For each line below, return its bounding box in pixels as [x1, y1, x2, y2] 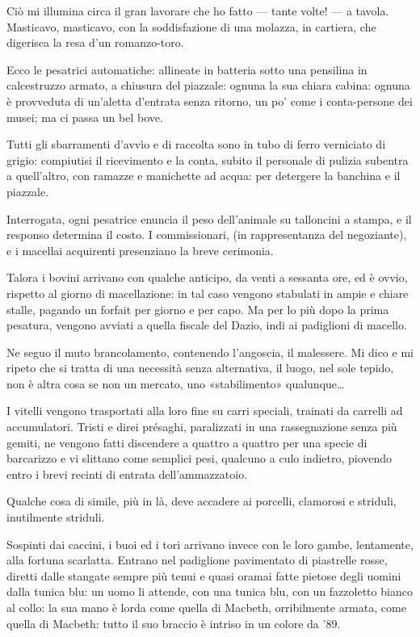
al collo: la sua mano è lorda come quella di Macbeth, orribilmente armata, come [6, 599, 406, 615]
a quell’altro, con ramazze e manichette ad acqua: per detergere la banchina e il [6, 167, 401, 184]
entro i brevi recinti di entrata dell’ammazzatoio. [6, 465, 248, 482]
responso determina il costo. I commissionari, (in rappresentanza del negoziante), [6, 226, 407, 243]
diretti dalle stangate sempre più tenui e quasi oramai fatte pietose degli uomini [6, 567, 401, 584]
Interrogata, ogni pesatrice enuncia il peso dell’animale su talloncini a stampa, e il [6, 210, 412, 227]
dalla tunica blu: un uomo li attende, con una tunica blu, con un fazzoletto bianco [6, 583, 413, 600]
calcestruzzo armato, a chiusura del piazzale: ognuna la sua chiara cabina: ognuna [6, 77, 410, 94]
